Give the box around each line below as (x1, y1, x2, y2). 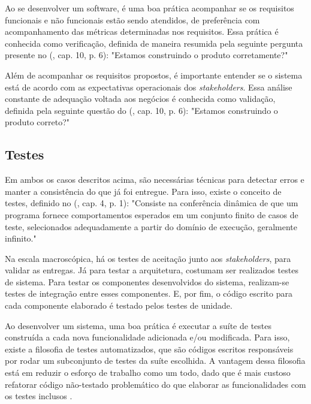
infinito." (5, 232, 37, 245)
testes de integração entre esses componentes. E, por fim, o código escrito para (5, 287, 292, 300)
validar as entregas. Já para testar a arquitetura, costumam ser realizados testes (5, 264, 298, 276)
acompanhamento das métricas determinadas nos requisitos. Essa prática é (5, 25, 279, 38)
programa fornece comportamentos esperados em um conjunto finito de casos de (5, 208, 298, 221)
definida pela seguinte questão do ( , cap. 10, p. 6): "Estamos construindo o (5, 104, 278, 116)
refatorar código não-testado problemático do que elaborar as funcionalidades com (5, 378, 306, 390)
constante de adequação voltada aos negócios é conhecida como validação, (5, 92, 276, 105)
